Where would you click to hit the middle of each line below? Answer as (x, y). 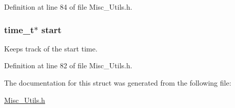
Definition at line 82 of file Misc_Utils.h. (68, 65)
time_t (19, 29)
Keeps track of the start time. (51, 48)
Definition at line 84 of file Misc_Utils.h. (68, 7)
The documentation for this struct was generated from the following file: (118, 83)
